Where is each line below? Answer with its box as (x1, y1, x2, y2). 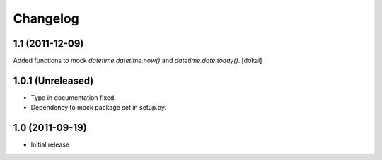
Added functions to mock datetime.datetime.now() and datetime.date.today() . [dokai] (13, 57, 262, 65)
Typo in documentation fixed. (30, 93, 117, 102)
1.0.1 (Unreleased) (13, 74, 94, 86)
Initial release (30, 140, 70, 149)
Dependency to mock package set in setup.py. (30, 103, 166, 112)
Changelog (13, 11, 79, 26)
